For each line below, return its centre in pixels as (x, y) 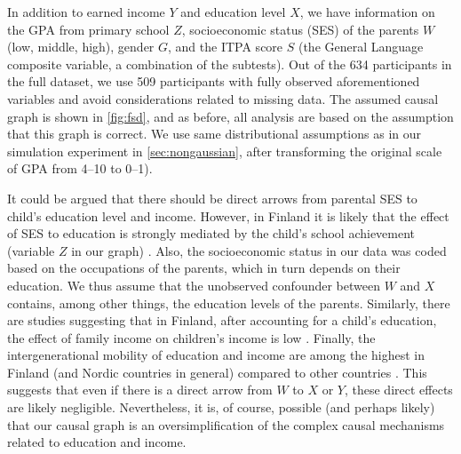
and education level (233, 12)
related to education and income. (97, 442)
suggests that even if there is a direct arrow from (140, 390)
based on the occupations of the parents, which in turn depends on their (204, 268)
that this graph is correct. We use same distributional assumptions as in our (215, 134)
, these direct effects (398, 390)
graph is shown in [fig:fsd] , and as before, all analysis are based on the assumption (230, 116)
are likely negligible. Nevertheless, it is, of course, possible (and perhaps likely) (221, 407)
